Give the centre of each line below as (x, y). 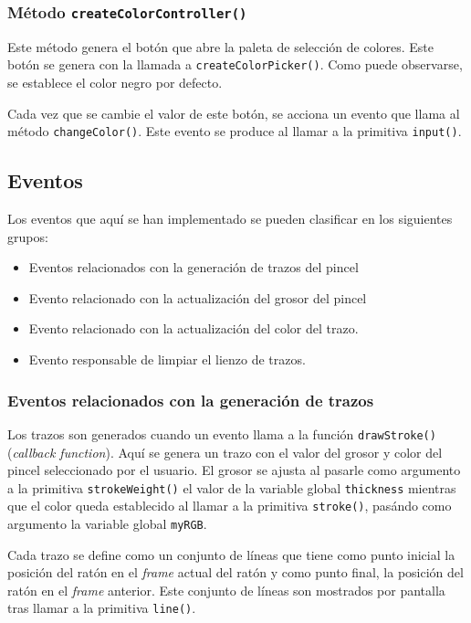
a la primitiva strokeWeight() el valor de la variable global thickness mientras (232, 487)
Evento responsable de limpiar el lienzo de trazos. (167, 359)
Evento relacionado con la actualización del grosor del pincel (198, 297)
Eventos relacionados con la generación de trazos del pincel (194, 267)
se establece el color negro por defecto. (115, 83)
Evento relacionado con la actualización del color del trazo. (194, 328)
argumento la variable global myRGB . (107, 524)
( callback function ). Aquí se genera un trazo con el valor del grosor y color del (225, 452)
